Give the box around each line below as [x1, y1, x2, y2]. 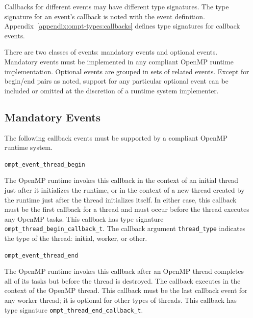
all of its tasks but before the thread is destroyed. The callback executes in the [4, 275, 241, 286]
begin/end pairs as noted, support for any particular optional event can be [4, 76, 228, 86]
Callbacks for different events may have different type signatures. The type [4, 1, 229, 11]
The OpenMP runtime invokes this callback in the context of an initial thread [4, 175, 238, 185]
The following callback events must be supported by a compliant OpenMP [4, 132, 228, 143]
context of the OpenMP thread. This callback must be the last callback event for [4, 285, 248, 295]
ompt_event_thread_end [4, 252, 78, 259]
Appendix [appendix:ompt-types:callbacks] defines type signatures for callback [4, 21, 240, 31]
